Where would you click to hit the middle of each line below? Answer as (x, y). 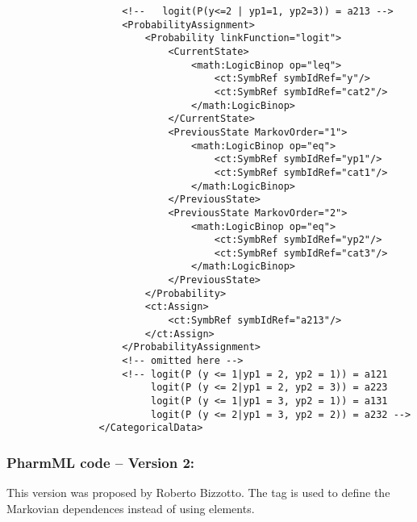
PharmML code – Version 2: (101, 462)
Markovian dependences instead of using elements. (131, 508)
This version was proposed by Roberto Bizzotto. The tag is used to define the (198, 493)
